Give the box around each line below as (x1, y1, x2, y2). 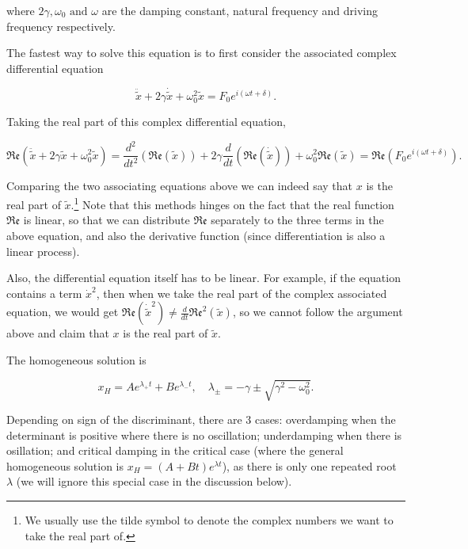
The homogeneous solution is (6, 351, 146, 368)
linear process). (6, 242, 80, 259)
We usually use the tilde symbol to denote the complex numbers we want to (25, 511, 394, 528)
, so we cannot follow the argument (232, 303, 403, 320)
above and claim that (6, 325, 109, 341)
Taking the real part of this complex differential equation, (6, 112, 286, 129)
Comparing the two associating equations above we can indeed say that (6, 177, 353, 194)
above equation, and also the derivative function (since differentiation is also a (6, 227, 386, 243)
